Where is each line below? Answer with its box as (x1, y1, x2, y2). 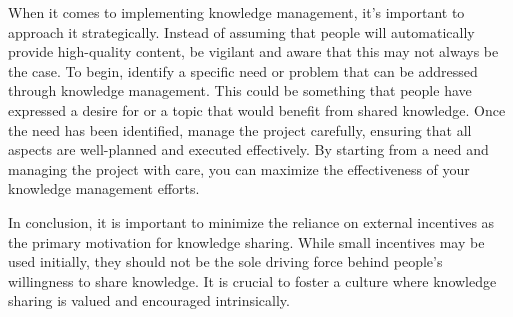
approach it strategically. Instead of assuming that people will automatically (8, 21, 475, 42)
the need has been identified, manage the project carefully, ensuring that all (8, 119, 472, 140)
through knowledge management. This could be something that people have (8, 80, 472, 101)
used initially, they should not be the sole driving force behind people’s (8, 251, 443, 272)
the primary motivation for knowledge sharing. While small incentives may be (8, 231, 485, 252)
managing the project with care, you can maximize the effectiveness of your (8, 158, 470, 179)
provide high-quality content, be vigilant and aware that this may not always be (8, 41, 499, 62)
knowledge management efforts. (8, 178, 200, 199)
